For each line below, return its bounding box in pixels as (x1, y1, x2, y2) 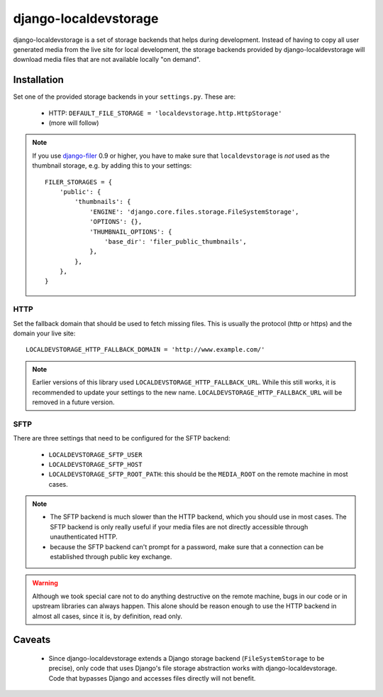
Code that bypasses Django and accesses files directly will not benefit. (48, 674, 256, 682)
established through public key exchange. (50, 553, 172, 561)
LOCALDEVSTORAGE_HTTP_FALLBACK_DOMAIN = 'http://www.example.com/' (26, 345, 265, 354)
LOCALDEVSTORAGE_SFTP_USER (48, 450, 143, 458)
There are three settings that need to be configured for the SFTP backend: (13, 434, 231, 443)
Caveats (13, 634, 51, 646)
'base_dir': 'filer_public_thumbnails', (104, 237, 248, 245)
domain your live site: (13, 329, 76, 337)
